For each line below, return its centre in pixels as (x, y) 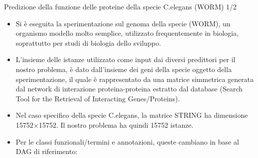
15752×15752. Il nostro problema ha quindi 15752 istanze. (105, 124)
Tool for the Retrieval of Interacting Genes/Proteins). (98, 98)
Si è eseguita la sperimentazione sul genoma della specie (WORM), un (123, 23)
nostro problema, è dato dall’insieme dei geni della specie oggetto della (124, 69)
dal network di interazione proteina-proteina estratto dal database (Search (129, 89)
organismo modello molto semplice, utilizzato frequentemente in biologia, (127, 33)
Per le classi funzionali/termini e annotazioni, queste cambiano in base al (127, 141)
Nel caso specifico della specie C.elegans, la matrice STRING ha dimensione (132, 115)
